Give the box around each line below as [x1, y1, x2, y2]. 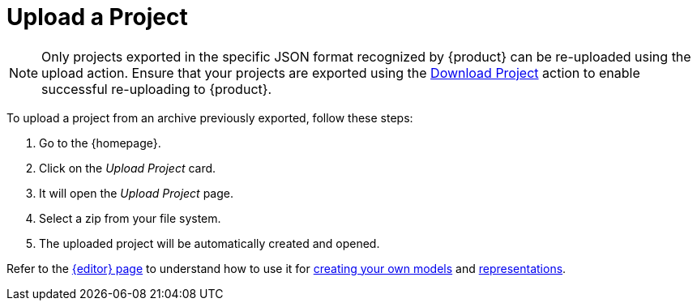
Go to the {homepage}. [39, 135, 161, 150]
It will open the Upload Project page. [39, 185, 233, 200]
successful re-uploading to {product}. [41, 80, 272, 97]
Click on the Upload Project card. [39, 160, 216, 175]
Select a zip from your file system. [39, 211, 221, 225]
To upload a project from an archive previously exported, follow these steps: [6, 110, 413, 125]
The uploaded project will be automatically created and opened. [39, 236, 380, 250]
